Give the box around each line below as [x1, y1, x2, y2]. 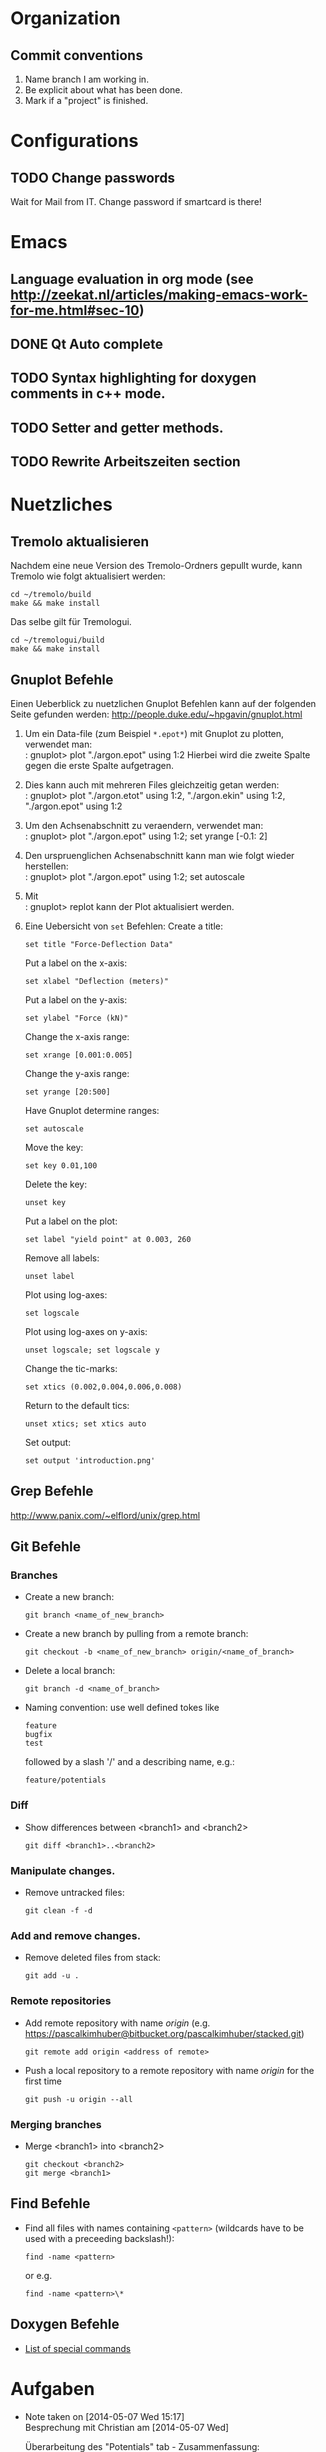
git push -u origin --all [24, 2094, 133, 2104]
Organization [10, 7, 121, 30]
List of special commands [24, 2342, 132, 2354]
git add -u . [24, 1971, 80, 1981]
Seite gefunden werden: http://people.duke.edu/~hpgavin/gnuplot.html [10, 708, 303, 720]
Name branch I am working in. [24, 73, 150, 85]
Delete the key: [24, 1178, 88, 1190]
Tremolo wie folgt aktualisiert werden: [10, 570, 166, 582]
